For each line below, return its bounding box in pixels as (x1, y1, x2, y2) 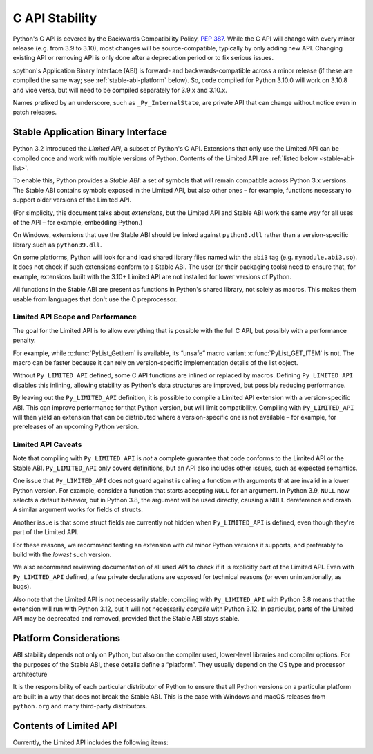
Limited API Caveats (12, 440, 82, 449)
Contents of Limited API (12, 719, 117, 732)
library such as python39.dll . (12, 241, 103, 249)
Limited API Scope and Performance (12, 312, 137, 321)
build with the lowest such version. (12, 550, 112, 558)
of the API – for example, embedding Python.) (12, 218, 143, 226)
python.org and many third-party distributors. (12, 702, 148, 710)
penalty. (12, 336, 36, 345)
